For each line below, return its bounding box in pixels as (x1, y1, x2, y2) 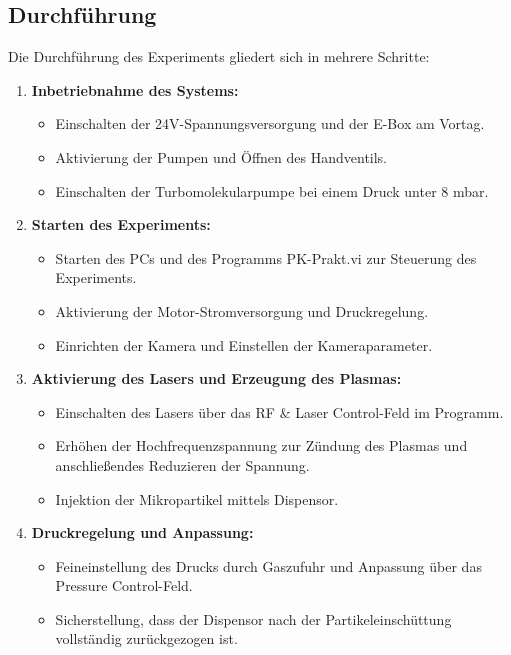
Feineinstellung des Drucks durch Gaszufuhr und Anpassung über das (55, 555, 482, 576)
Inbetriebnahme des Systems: (31, 79, 239, 100)
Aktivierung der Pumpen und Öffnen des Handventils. (55, 146, 388, 167)
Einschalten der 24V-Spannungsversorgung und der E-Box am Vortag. (55, 113, 485, 134)
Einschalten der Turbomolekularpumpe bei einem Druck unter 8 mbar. (55, 180, 489, 201)
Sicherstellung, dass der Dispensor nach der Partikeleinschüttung (55, 608, 452, 629)
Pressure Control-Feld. (55, 575, 193, 596)
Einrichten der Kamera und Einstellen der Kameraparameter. (55, 334, 433, 355)
